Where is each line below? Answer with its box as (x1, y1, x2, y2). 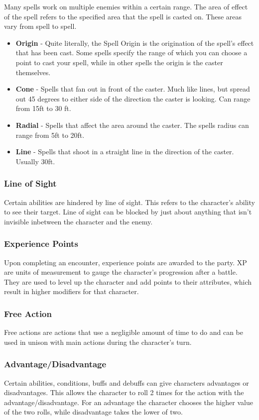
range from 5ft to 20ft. (15, 129, 85, 140)
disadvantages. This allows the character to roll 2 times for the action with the (4, 387, 244, 398)
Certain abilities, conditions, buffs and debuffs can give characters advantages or (4, 377, 249, 388)
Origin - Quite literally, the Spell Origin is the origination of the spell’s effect (15, 37, 254, 48)
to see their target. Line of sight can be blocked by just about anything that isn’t (4, 207, 252, 217)
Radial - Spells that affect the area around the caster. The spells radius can (15, 119, 249, 130)
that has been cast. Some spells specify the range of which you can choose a (15, 47, 248, 58)
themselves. (15, 67, 51, 77)
